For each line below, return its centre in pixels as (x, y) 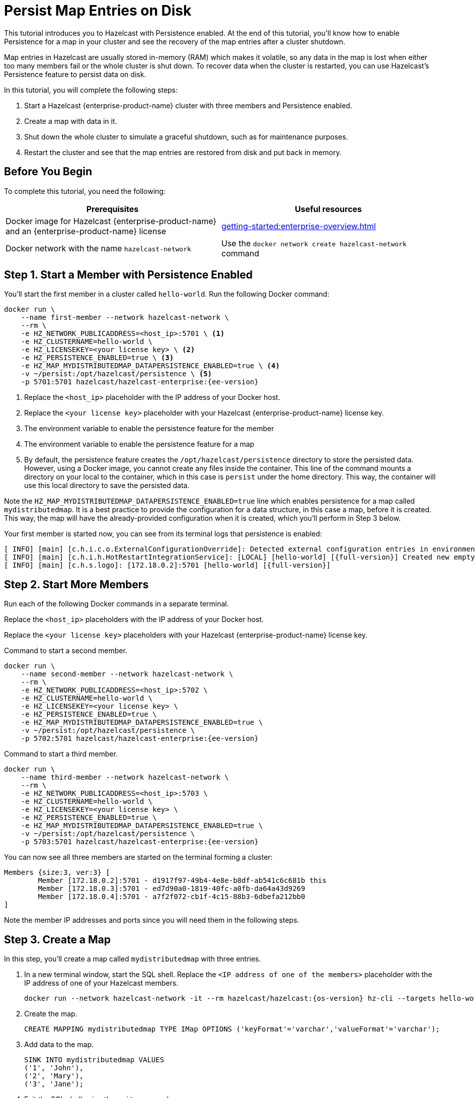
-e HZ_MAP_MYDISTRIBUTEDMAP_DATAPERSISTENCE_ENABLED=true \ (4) (150, 366)
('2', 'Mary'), (54, 1076)
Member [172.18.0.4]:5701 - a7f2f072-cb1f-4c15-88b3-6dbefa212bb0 (172, 897)
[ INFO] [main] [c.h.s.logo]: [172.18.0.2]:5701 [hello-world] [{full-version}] (168, 565)
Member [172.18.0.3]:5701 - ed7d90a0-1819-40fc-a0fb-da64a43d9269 (172, 889)
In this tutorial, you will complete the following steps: (91, 90)
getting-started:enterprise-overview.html (299, 226)
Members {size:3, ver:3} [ (57, 873)
